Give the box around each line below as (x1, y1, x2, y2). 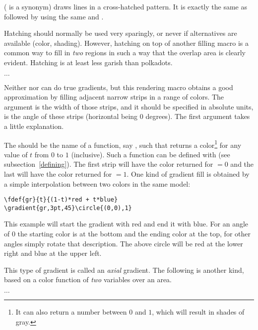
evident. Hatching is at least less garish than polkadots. (4, 57, 173, 67)
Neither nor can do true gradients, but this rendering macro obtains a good (4, 82, 233, 92)
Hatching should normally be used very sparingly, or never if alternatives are (4, 28, 237, 38)
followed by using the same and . (4, 11, 104, 21)
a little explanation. (4, 120, 64, 131)
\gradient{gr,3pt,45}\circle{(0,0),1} (4, 204, 132, 212)
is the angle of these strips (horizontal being (4, 111, 138, 121)
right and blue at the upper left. (4, 248, 102, 258)
